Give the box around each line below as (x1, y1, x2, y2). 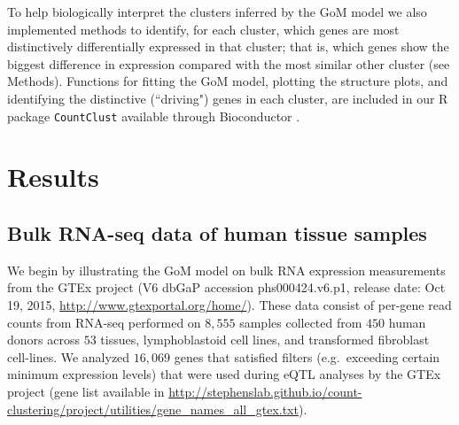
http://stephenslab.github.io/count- (168, 382, 362, 400)
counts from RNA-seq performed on (7, 313, 201, 331)
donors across (7, 330, 80, 349)
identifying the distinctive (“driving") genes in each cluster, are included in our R (7, 89, 448, 107)
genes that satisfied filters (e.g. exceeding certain (174, 347, 440, 366)
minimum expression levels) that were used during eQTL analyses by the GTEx (7, 365, 441, 383)
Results (7, 158, 99, 195)
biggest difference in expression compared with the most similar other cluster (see (7, 54, 450, 73)
